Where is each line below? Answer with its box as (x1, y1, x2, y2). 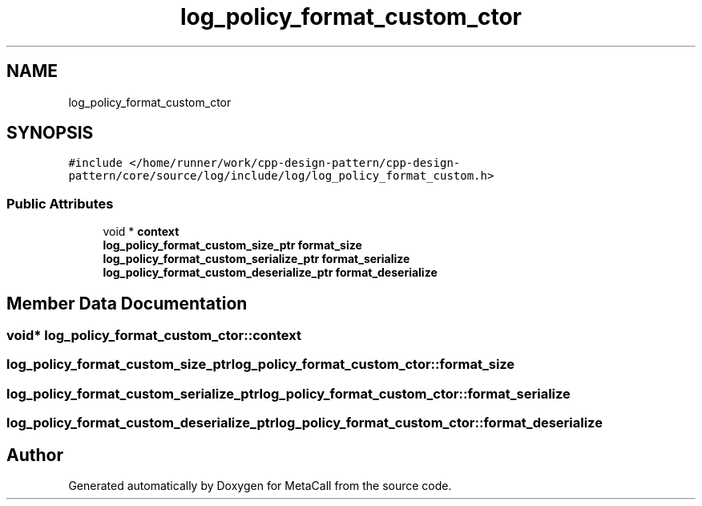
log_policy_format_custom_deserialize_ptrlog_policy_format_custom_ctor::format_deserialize (6, 415, 603, 431)
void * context (103, 225, 180, 239)
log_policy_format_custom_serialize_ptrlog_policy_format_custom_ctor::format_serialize (6, 385, 571, 402)
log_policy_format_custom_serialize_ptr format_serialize (103, 252, 410, 266)
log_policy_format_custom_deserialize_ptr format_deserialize (103, 265, 438, 280)
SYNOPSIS (6, 123, 94, 144)
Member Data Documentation (6, 293, 248, 314)
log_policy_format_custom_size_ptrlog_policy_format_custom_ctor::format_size (6, 356, 515, 373)
